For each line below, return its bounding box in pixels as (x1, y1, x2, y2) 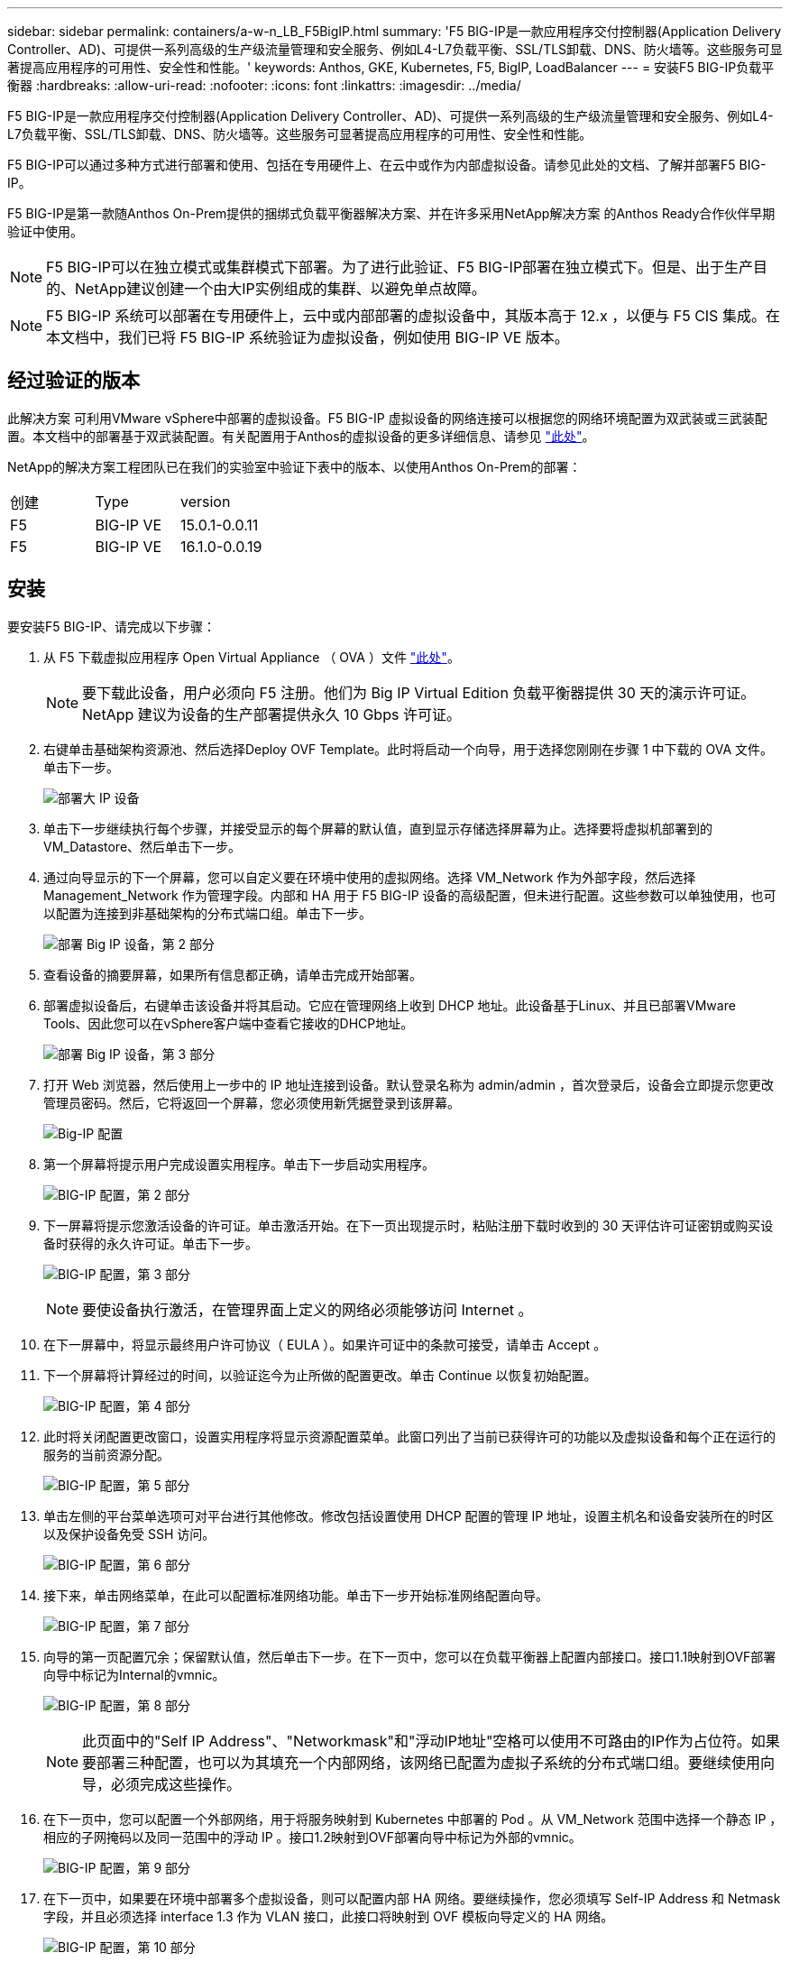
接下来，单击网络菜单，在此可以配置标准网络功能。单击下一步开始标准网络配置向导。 (43, 1587, 548, 1603)
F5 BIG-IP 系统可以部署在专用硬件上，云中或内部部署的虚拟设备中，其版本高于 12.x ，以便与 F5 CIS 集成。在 (46, 307, 780, 325)
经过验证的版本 (7, 369, 140, 392)
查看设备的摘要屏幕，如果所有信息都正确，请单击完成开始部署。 (43, 966, 422, 982)
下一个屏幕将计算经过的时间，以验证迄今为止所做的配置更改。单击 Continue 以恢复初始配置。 (43, 1367, 597, 1383)
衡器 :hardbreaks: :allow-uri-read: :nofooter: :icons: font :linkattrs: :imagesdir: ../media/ (7, 78, 521, 93)
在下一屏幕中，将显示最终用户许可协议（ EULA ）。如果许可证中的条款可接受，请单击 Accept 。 (43, 1336, 607, 1352)
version (180, 492, 231, 511)
